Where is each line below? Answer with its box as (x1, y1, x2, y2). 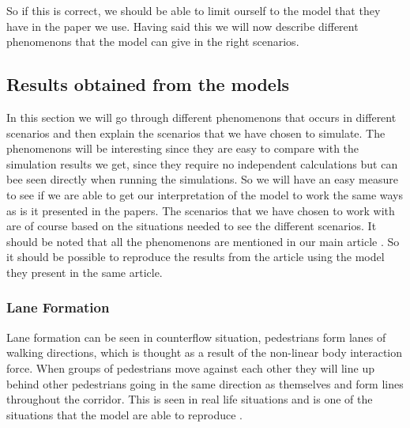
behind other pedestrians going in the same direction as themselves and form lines (6, 375, 404, 392)
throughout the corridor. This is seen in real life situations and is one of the (6, 391, 373, 407)
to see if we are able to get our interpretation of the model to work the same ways (6, 186, 404, 203)
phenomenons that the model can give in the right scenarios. (6, 33, 299, 50)
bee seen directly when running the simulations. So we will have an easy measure (6, 171, 398, 187)
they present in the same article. (6, 263, 163, 280)
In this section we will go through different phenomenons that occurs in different (6, 108, 397, 125)
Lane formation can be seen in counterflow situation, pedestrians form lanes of (6, 328, 386, 345)
